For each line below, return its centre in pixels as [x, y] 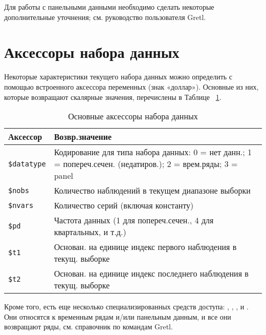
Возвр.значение [83, 137]
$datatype [27, 164]
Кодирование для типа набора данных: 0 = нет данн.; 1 [153, 152]
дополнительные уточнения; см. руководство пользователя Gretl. [105, 17]
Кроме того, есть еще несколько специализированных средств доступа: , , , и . [126, 307]
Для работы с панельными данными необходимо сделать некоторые [109, 7]
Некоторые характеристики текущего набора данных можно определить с [118, 77]
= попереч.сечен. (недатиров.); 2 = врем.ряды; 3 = [146, 164]
